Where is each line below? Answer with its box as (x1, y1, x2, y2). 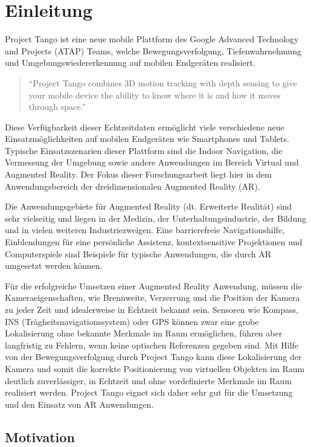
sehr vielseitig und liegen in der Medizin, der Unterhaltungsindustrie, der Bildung (5, 211, 306, 224)
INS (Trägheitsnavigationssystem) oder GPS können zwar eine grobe (5, 315, 259, 327)
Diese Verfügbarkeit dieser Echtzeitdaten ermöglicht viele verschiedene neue (5, 120, 284, 133)
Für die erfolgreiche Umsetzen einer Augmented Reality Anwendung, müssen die (5, 279, 302, 292)
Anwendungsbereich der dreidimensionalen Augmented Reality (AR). (5, 179, 260, 192)
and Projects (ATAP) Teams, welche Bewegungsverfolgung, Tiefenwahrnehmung (5, 44, 301, 57)
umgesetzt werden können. (5, 259, 103, 272)
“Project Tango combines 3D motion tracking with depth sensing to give (28, 76, 297, 89)
